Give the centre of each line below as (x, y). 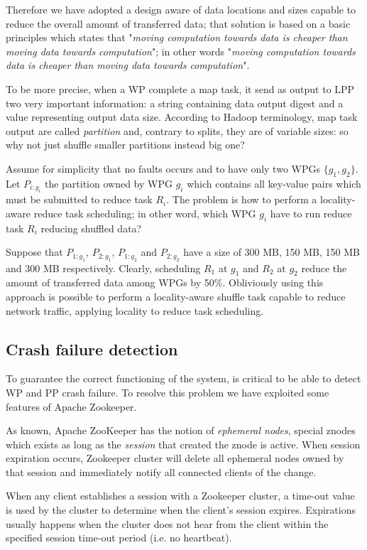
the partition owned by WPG (108, 183)
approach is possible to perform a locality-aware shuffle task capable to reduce (176, 296)
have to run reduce (311, 213)
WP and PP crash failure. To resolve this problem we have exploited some (168, 392)
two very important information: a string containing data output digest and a (175, 103)
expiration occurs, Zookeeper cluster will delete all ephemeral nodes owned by (175, 458)
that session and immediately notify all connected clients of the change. (161, 471)
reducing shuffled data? (91, 228)
